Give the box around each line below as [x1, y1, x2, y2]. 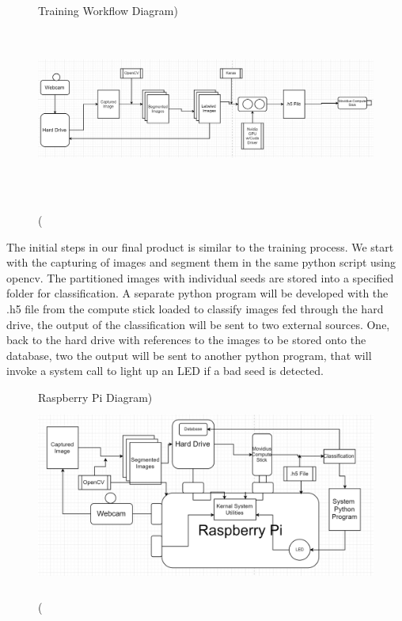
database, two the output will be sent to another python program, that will [6, 346, 372, 363]
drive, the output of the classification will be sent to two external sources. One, [6, 316, 390, 332]
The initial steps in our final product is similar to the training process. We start [6, 238, 394, 255]
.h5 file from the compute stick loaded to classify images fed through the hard [6, 300, 384, 316]
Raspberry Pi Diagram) [38, 388, 153, 405]
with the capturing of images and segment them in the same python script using [6, 254, 396, 271]
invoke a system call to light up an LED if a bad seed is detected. [6, 362, 324, 379]
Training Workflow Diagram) [38, 2, 178, 18]
